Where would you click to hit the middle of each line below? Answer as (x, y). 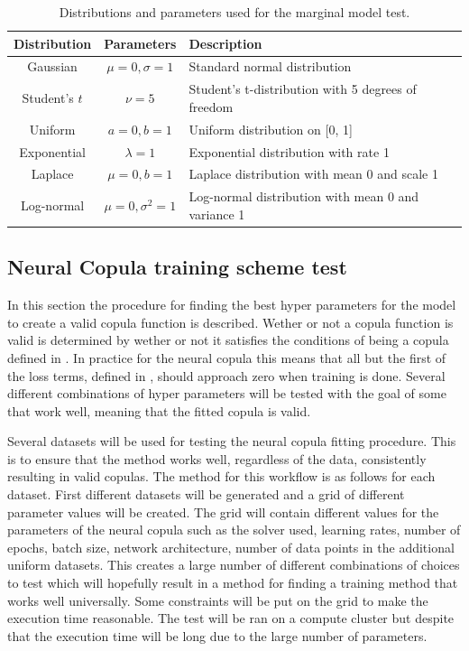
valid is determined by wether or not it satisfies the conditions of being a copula (228, 340)
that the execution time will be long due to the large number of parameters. (217, 635)
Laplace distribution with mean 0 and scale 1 (313, 174)
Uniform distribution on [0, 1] (271, 129)
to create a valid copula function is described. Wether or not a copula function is (230, 322)
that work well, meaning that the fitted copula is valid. (159, 410)
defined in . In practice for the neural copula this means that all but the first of (227, 357)
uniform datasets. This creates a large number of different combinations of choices (234, 565)
